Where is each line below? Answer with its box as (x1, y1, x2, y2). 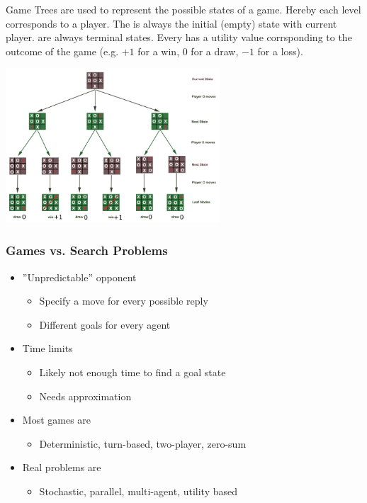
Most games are (22, 412, 91, 427)
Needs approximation (39, 388, 132, 403)
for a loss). (257, 43, 303, 58)
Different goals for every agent (39, 317, 171, 332)
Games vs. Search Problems (6, 242, 168, 259)
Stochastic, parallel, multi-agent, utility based (39, 483, 238, 498)
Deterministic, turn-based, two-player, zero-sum (39, 436, 247, 451)
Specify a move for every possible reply (39, 293, 208, 308)
